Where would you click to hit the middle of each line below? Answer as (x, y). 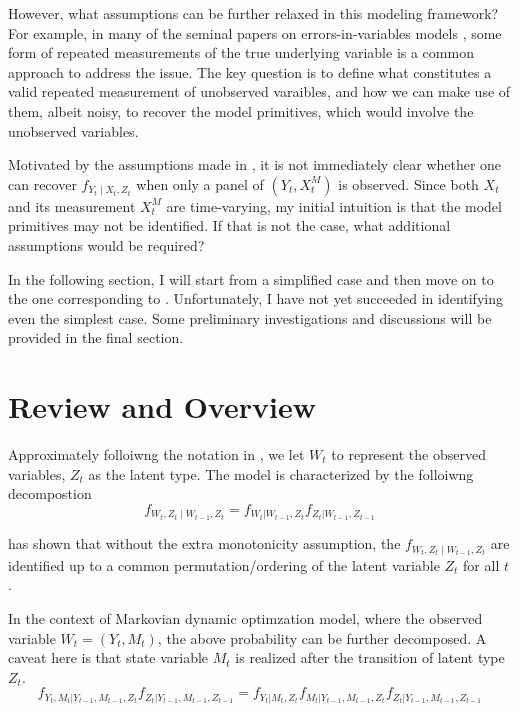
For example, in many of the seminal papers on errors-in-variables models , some (255, 32)
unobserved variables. (73, 130)
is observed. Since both (408, 183)
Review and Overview (162, 406)
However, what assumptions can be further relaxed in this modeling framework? (253, 13)
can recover (42, 183)
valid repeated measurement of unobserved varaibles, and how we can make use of (259, 91)
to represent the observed (408, 454)
